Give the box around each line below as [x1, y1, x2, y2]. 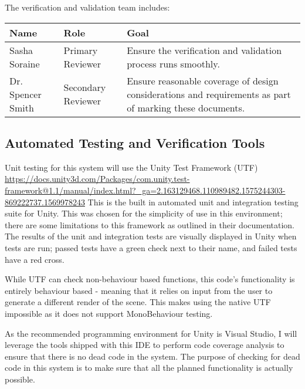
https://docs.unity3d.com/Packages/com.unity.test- [5, 172, 190, 185]
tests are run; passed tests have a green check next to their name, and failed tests [5, 241, 297, 253]
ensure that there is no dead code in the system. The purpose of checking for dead [5, 350, 300, 362]
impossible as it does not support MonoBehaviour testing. [5, 307, 213, 319]
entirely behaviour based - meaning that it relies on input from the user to [5, 284, 273, 296]
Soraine [9, 56, 40, 70]
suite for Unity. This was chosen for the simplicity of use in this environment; [5, 207, 283, 219]
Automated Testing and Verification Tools [5, 133, 265, 151]
